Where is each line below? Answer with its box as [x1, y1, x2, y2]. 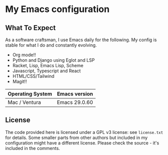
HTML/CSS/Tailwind [12, 73, 55, 79]
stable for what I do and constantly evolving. [5, 42, 97, 48]
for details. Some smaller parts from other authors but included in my [5, 134, 148, 140]
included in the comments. [5, 145, 60, 151]
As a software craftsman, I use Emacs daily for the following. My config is [5, 37, 157, 43]
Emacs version [57, 90, 93, 97]
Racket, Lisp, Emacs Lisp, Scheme [12, 63, 84, 68]
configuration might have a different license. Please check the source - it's [5, 139, 159, 146]
